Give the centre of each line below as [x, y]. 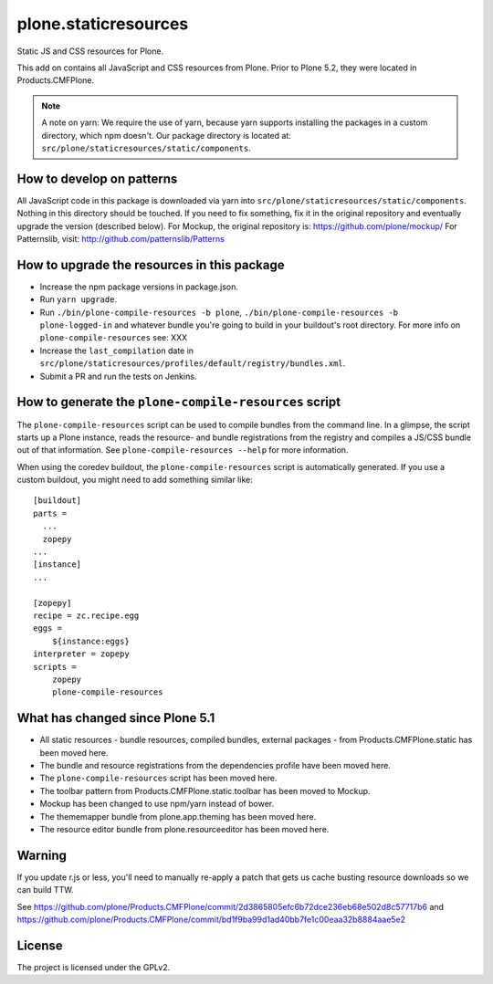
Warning [42, 855]
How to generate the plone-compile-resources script [179, 402]
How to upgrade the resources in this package [151, 265]
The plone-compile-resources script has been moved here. [158, 778]
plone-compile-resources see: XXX [114, 338]
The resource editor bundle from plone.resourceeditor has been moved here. [184, 829]
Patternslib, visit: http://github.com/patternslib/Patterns [121, 238]
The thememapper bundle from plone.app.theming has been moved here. [178, 816]
